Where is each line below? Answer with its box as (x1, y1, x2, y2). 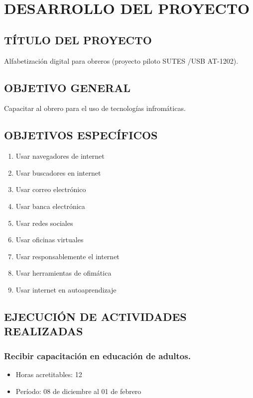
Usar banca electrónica (15, 200, 85, 211)
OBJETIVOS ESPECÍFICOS (4, 127, 158, 143)
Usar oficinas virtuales (15, 234, 84, 245)
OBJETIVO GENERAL (4, 80, 130, 95)
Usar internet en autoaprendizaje (15, 284, 117, 295)
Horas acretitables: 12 (15, 369, 82, 379)
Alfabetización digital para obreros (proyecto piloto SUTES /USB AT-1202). (4, 55, 239, 66)
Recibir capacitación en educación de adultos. (4, 349, 191, 362)
